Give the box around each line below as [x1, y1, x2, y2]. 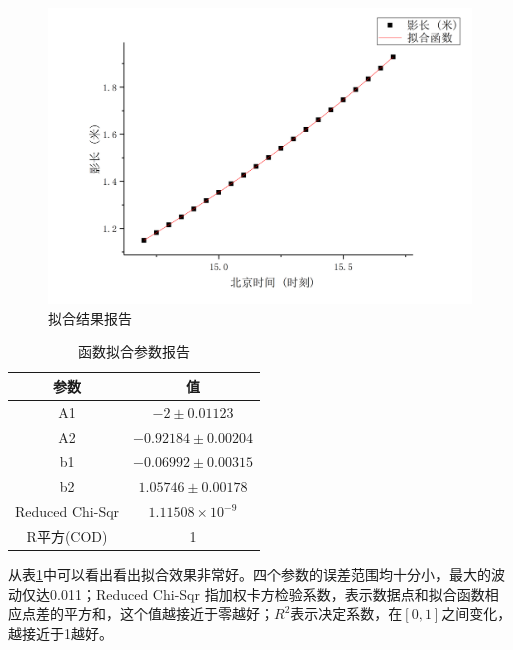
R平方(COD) [26, 525, 108, 546]
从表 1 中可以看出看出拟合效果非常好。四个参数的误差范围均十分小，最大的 [8, 563, 491, 584]
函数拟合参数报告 [77, 341, 190, 362]
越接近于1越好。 [8, 622, 113, 643]
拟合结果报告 [48, 307, 132, 328]
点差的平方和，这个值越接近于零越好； [21, 603, 274, 624]
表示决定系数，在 [290, 603, 403, 624]
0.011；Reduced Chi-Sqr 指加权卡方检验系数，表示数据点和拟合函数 [49, 583, 485, 604]
